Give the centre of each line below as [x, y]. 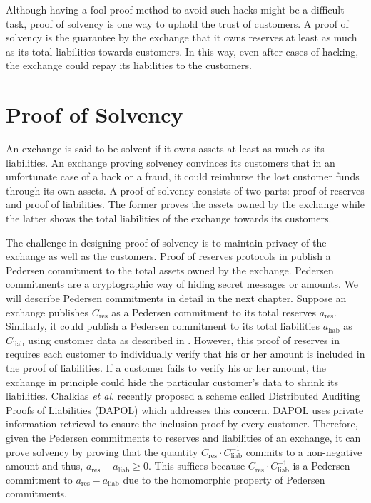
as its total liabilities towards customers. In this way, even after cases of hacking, [182, 51]
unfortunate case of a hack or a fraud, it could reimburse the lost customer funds [183, 176]
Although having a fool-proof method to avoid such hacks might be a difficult [175, 9]
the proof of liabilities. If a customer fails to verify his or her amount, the [166, 368]
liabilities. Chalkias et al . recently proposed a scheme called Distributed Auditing [183, 396]
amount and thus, [45, 466]
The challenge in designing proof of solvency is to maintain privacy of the [166, 242]
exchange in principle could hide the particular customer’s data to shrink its [172, 382]
